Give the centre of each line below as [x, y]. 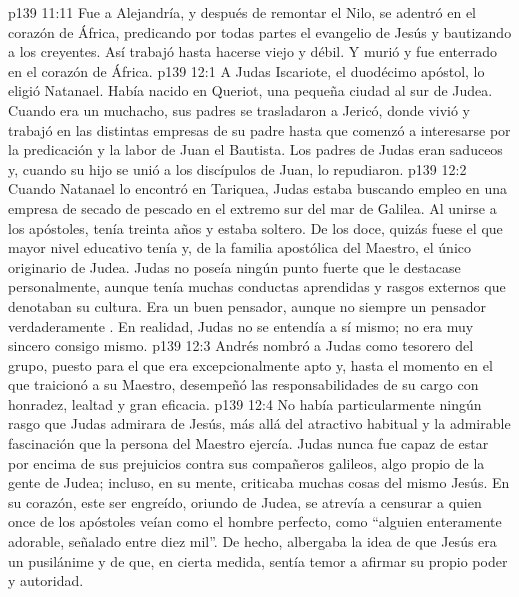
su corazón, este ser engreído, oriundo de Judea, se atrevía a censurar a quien [245, 501]
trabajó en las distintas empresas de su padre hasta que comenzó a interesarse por [259, 129]
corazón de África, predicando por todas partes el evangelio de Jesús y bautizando [260, 31]
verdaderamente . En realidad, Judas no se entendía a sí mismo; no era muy [241, 325]
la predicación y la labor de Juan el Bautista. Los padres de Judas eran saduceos [255, 149]
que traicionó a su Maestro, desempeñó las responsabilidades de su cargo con [243, 384]
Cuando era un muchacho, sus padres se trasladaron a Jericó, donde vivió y [239, 109]
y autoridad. [46, 580]
